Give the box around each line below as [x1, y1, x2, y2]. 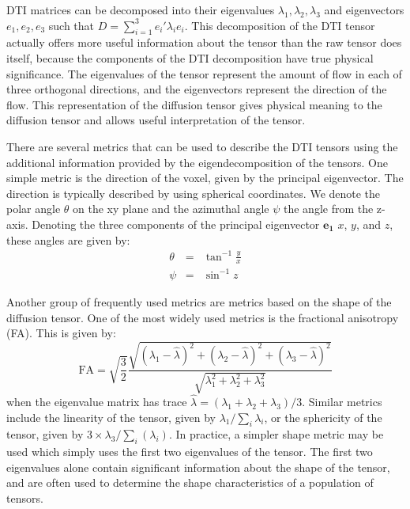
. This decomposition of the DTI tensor [184, 17, 375, 33]
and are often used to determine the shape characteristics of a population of [6, 474, 374, 491]
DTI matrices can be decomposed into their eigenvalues [6, 2, 275, 17]
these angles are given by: [6, 231, 130, 248]
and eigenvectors [324, 2, 404, 17]
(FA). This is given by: [6, 325, 116, 341]
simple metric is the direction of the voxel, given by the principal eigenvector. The [6, 169, 404, 186]
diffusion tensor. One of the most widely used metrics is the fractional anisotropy [6, 309, 399, 325]
